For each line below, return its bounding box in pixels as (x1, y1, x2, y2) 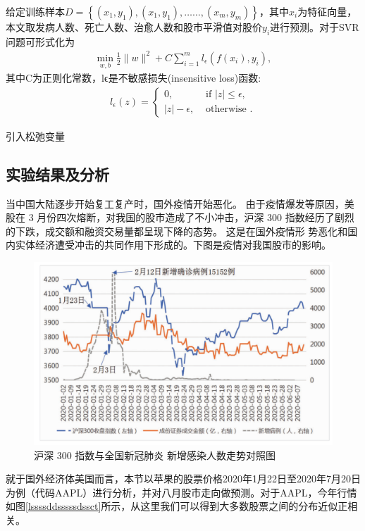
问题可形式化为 (6, 34, 75, 49)
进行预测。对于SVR (270, 20, 359, 34)
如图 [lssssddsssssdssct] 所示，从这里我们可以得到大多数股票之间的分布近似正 (6, 499, 348, 513)
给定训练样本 (6, 4, 65, 18)
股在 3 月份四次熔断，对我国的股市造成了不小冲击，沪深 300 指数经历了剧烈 (6, 210, 354, 225)
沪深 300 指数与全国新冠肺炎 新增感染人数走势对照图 (34, 447, 276, 462)
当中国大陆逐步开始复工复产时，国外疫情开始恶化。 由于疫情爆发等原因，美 (6, 196, 354, 211)
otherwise (206, 104, 247, 115)
